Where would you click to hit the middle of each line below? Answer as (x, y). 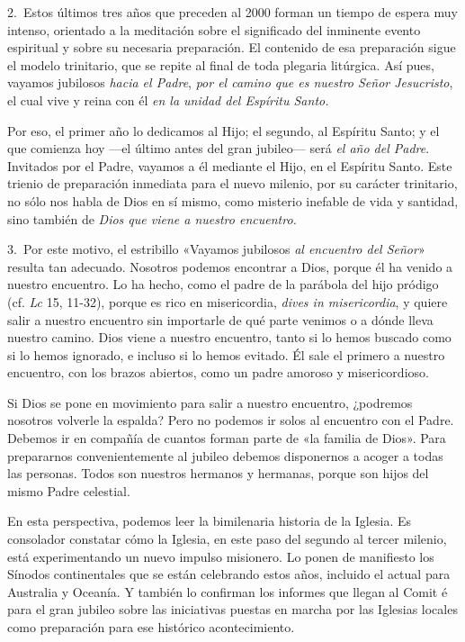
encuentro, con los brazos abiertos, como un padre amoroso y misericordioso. (218, 372)
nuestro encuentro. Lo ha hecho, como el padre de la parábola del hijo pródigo (223, 284)
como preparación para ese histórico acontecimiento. (151, 627)
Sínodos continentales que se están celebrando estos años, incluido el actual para (229, 574)
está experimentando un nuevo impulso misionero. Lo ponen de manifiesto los (221, 556)
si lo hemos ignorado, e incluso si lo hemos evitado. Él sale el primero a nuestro (226, 354)
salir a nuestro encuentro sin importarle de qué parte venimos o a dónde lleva (220, 319)
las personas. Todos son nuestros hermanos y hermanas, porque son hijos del (218, 473)
